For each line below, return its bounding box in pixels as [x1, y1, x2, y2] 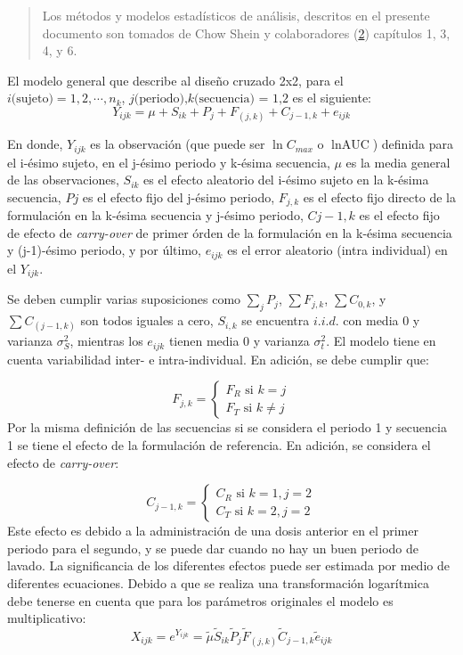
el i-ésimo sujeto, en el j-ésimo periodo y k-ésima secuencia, [7, 152, 330, 171]
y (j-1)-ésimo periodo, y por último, [7, 241, 201, 259]
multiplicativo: [7, 609, 86, 627]
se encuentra [241, 311, 310, 330]
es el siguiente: [292, 88, 371, 107]
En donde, [7, 135, 63, 153]
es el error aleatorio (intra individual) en [227, 241, 448, 259]
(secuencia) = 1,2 [194, 93, 288, 106]
